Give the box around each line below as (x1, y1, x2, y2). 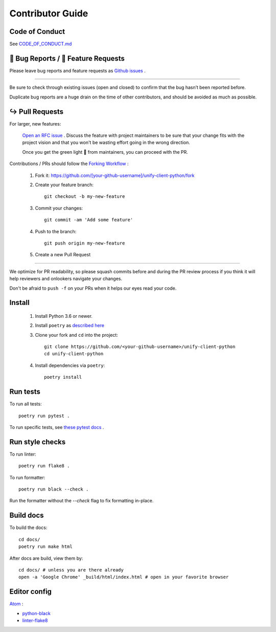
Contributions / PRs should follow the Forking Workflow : (9, 160, 129, 167)
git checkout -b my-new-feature (44, 194, 125, 199)
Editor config (9, 587, 52, 596)
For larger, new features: (9, 120, 61, 127)
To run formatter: (9, 474, 45, 480)
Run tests (9, 388, 40, 396)
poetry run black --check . (18, 486, 89, 492)
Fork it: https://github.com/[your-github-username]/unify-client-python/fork (35, 172, 195, 178)
